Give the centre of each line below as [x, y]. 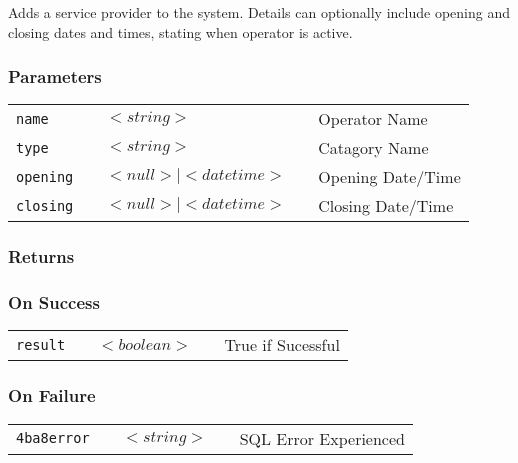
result [41, 344]
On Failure [52, 395]
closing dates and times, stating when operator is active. [180, 31]
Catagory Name [373, 148]
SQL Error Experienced [322, 438]
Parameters [55, 76]
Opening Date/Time [389, 177]
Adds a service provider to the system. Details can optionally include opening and [259, 12]
